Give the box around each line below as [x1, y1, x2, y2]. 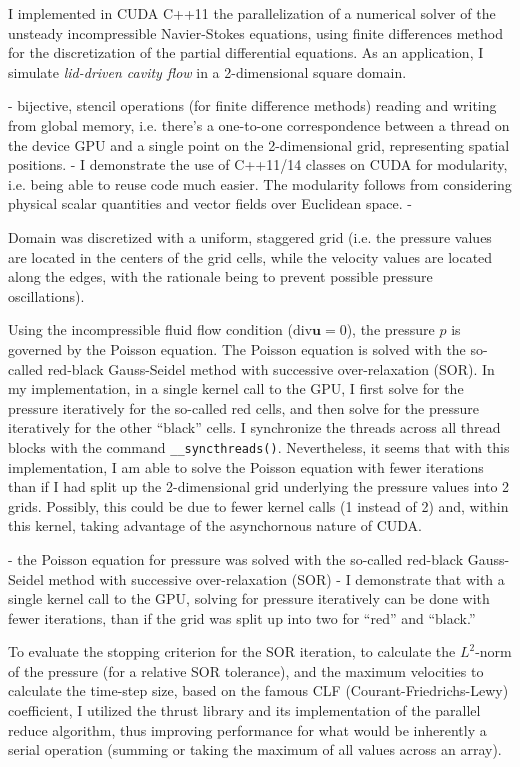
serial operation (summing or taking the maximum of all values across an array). [8, 739, 502, 760]
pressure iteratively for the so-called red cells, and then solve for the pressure [8, 397, 479, 418]
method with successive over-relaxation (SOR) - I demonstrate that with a [48, 568, 505, 589]
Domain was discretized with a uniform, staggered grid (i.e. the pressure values [8, 226, 492, 247]
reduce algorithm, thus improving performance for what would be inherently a [8, 719, 487, 740]
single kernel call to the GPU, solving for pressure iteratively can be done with [8, 588, 490, 609]
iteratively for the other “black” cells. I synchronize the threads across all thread [8, 417, 501, 438]
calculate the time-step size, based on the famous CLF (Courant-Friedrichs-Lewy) [8, 680, 509, 701]
